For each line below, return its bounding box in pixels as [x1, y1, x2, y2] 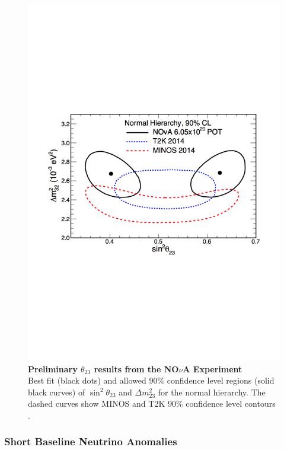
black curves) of [28, 385, 85, 398]
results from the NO [94, 362, 179, 375]
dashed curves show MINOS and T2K [28, 397, 165, 410]
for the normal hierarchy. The [158, 385, 266, 398]
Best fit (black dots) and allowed [28, 374, 146, 387]
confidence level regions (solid [167, 374, 275, 387]
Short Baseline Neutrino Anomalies [4, 434, 177, 449]
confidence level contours [186, 397, 276, 410]
